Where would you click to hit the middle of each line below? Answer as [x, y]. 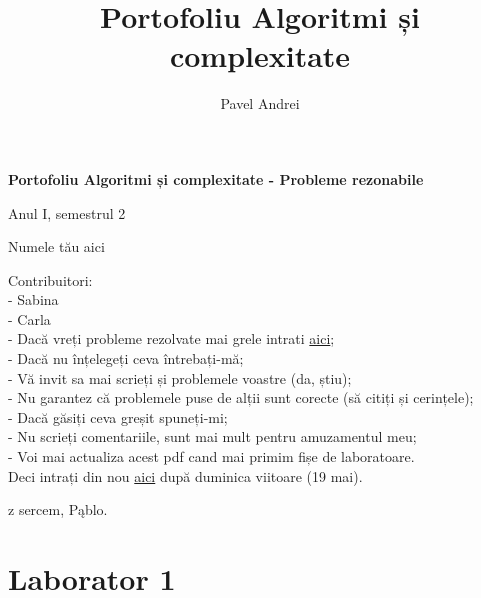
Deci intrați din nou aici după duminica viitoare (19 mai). [185, 475]
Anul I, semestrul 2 [67, 212]
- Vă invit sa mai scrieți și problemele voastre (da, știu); [180, 377]
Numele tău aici [56, 246]
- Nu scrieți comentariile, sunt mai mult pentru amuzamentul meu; [212, 436]
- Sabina [33, 299]
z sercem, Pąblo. [58, 509]
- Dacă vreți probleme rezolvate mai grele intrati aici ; [171, 338]
